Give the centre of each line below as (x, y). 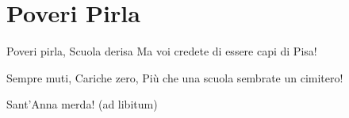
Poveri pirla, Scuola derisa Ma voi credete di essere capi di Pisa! (162, 51)
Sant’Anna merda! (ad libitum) (82, 104)
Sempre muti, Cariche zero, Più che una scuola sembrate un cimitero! (175, 77)
